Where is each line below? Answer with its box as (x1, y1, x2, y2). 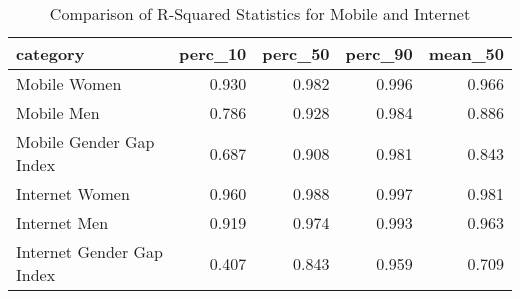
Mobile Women (16, 72, 122, 95)
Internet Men (16, 211, 109, 234)
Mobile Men (16, 101, 100, 124)
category (16, 42, 85, 65)
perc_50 (262, 42, 330, 65)
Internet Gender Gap (16, 240, 163, 263)
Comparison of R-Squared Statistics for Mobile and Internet (49, 2, 471, 25)
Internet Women (16, 182, 130, 205)
